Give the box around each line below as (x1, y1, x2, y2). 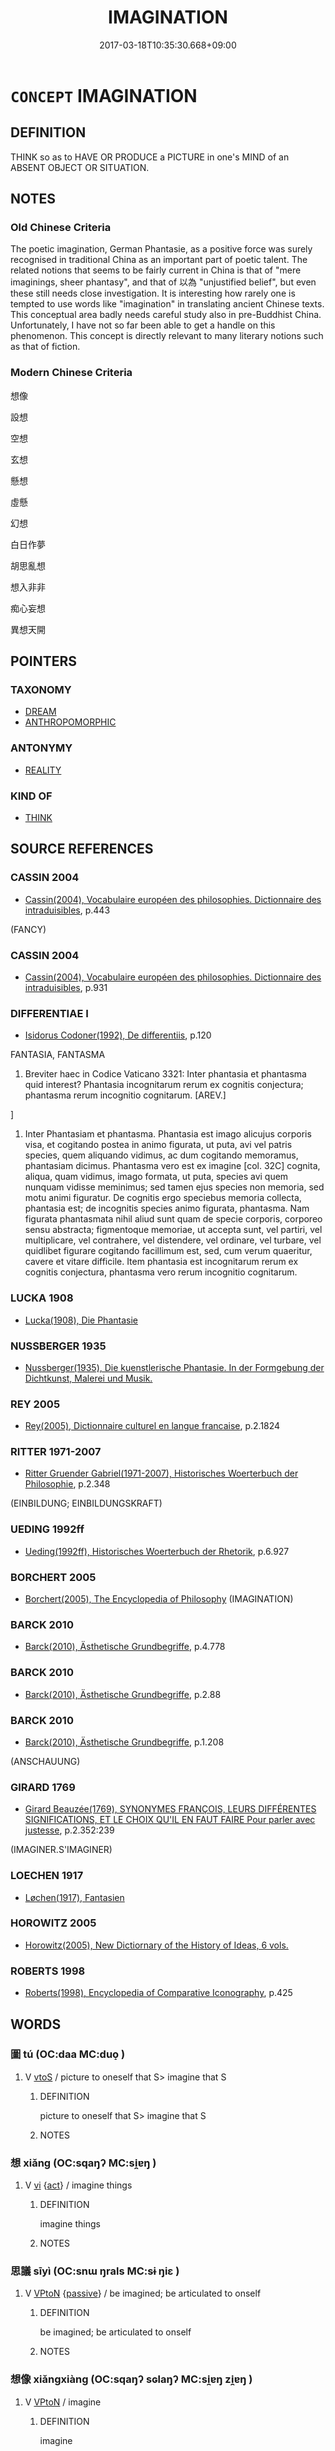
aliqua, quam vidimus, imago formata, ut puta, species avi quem (24, 1171, 289, 1183)
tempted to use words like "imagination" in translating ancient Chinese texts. (10, 298, 325, 310)
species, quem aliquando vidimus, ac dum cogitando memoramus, (24, 1149, 299, 1161)
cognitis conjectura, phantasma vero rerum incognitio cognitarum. (24, 1266, 298, 1278)
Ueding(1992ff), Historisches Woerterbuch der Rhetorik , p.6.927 (24, 1545, 290, 1557)
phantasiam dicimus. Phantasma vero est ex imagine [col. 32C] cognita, (24, 1160, 321, 1172)
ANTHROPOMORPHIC (24, 716, 117, 728)
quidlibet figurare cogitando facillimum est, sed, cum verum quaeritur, (24, 1245, 313, 1257)
